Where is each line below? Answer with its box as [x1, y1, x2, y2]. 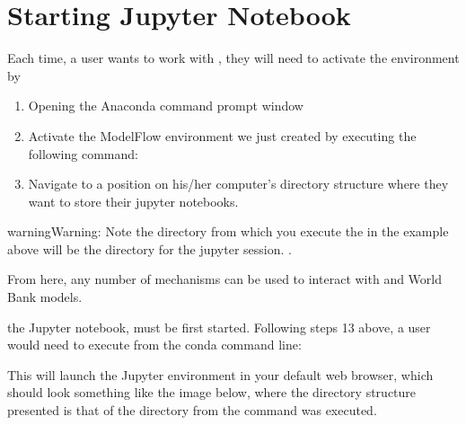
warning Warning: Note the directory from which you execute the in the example [7, 222, 449, 241]
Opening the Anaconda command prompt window [28, 96, 303, 115]
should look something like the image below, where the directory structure [7, 383, 417, 402]
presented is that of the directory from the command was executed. [7, 401, 377, 420]
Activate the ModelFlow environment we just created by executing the [28, 126, 417, 145]
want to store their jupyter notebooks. [28, 191, 239, 210]
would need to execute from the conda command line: [7, 335, 302, 354]
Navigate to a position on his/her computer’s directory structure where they [28, 174, 449, 193]
